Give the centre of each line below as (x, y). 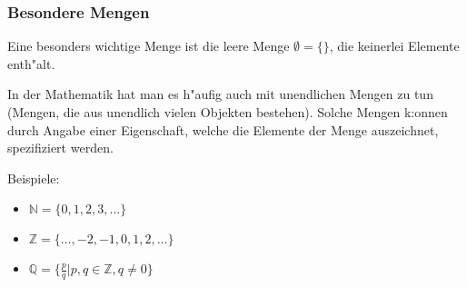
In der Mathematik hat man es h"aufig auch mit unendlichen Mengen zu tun (220, 94)
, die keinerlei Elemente (394, 46)
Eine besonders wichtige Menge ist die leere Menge (149, 46)
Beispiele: (34, 178)
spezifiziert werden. (60, 148)
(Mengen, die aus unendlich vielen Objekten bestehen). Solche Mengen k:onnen (228, 112)
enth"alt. (31, 63)
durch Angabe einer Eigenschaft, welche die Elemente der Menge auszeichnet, (223, 129)
